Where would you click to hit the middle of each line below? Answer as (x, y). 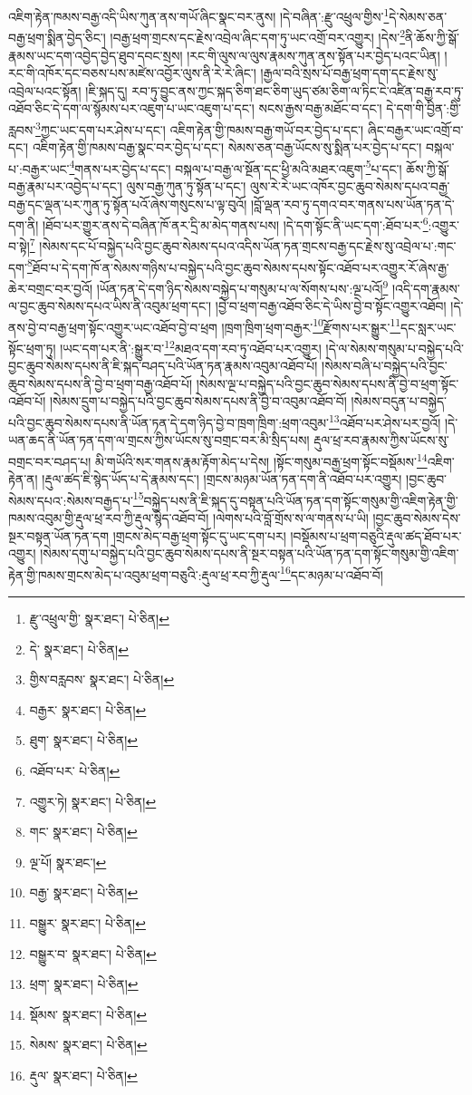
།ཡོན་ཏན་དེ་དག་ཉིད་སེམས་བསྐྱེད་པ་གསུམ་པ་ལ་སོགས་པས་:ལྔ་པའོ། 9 (242, 286)
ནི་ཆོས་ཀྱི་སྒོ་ (432, 37)
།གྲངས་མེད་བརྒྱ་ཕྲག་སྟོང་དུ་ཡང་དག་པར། (199, 535)
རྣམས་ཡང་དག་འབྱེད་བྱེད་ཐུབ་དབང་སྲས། (96, 55)
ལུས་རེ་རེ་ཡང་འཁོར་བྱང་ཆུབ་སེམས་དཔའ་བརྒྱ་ (350, 185)
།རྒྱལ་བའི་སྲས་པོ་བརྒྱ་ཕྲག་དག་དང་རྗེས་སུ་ (349, 73)
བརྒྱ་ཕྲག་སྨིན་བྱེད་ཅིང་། (57, 37)
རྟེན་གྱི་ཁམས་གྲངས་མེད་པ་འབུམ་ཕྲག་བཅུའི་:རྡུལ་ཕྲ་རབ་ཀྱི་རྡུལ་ (144, 574)
